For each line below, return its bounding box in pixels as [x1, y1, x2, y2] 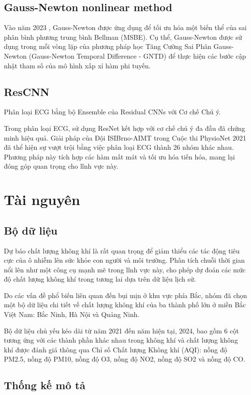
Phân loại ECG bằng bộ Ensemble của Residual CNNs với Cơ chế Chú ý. [4, 107, 221, 117]
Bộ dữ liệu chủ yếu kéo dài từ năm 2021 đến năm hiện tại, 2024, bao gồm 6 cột [4, 325, 239, 335]
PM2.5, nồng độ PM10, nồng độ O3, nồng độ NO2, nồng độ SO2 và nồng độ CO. [4, 354, 246, 364]
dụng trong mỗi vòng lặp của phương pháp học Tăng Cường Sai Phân [4, 41, 211, 51]
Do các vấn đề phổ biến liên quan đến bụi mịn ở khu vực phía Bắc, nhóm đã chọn [4, 290, 247, 300]
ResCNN [4, 84, 49, 99]
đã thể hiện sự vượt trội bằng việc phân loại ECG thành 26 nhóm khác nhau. [4, 142, 234, 152]
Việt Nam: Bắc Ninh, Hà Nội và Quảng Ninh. [4, 309, 140, 319]
